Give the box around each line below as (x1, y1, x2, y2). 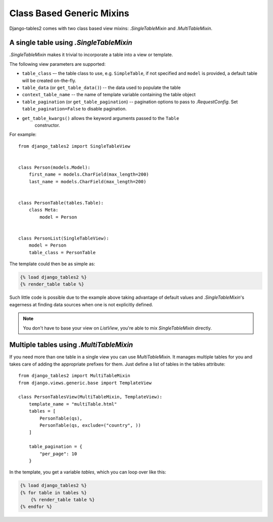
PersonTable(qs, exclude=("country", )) (39, 422, 141, 428)
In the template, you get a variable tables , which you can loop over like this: (9, 469, 166, 475)
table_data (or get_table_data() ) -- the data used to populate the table (22, 85, 181, 91)
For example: (9, 132, 37, 138)
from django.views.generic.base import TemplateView (18, 380, 152, 386)
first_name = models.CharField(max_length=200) (28, 172, 149, 177)
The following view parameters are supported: (9, 61, 106, 67)
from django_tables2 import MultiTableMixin (18, 373, 131, 379)
